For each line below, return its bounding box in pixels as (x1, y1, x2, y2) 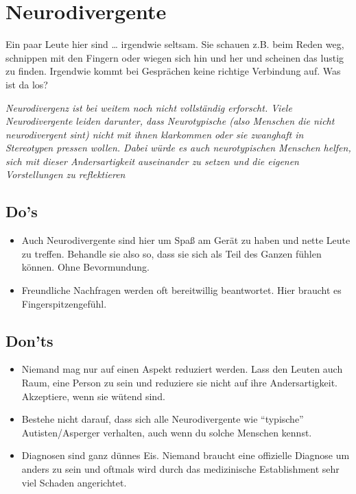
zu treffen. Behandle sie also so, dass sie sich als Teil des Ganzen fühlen (21, 246, 322, 260)
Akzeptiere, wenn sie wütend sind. (21, 388, 165, 403)
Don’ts (5, 330, 54, 351)
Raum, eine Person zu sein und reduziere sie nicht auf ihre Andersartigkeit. (21, 375, 338, 390)
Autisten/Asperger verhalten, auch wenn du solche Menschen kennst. (21, 425, 312, 439)
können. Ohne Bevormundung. (21, 260, 150, 274)
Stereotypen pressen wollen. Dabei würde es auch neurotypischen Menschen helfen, (5, 140, 351, 155)
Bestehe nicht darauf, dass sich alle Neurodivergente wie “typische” (21, 412, 304, 426)
